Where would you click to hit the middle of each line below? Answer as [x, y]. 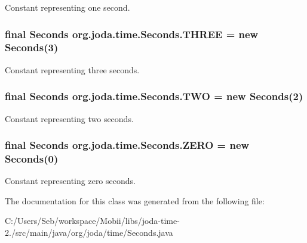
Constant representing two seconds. [69, 118]
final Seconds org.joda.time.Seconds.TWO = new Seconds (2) [154, 96]
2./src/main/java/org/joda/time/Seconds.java [89, 233]
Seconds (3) [32, 47]
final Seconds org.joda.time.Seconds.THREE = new [132, 34]
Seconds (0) [32, 158]
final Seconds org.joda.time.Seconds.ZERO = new [127, 145]
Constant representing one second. [67, 7]
